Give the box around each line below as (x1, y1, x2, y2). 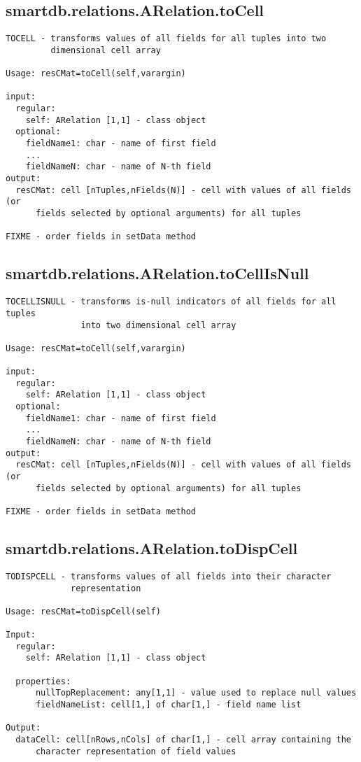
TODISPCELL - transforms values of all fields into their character (6, 571, 332, 581)
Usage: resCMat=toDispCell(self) (6, 606, 161, 616)
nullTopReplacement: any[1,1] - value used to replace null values (35, 688, 357, 698)
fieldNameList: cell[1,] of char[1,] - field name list (35, 700, 302, 710)
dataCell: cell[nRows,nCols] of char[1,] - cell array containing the (15, 735, 351, 745)
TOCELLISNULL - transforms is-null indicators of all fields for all (6, 297, 337, 307)
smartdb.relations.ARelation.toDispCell (6, 537, 298, 559)
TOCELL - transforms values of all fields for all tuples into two (6, 34, 327, 44)
